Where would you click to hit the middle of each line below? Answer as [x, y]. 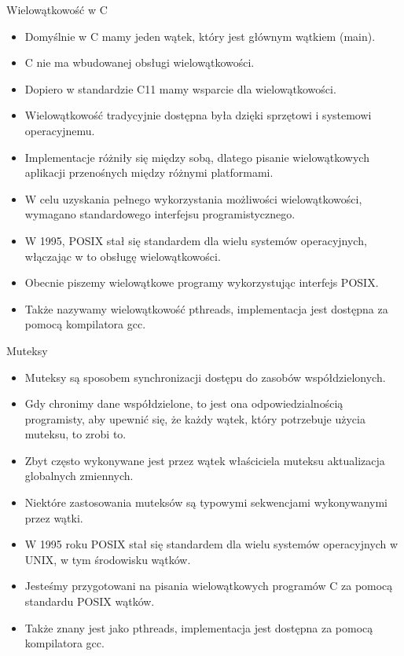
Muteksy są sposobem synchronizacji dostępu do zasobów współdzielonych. [205, 377]
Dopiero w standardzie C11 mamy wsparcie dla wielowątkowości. [180, 88]
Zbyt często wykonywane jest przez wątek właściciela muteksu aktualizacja [205, 460]
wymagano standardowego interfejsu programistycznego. [160, 214]
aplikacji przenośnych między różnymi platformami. [149, 172]
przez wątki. [54, 517]
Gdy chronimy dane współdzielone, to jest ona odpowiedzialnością [184, 403]
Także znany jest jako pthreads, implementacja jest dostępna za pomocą [199, 627]
